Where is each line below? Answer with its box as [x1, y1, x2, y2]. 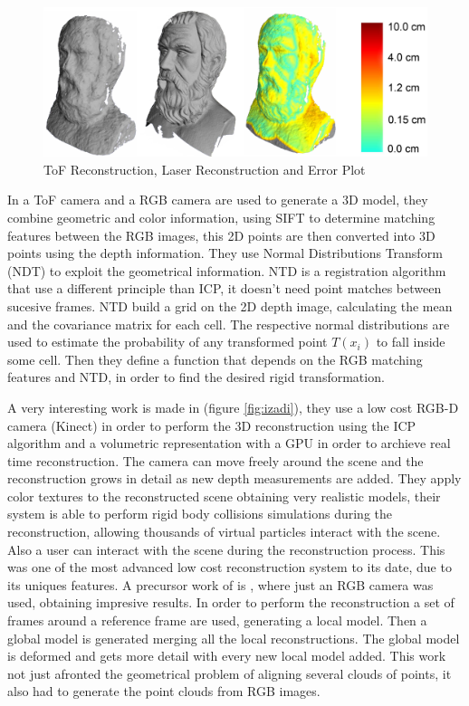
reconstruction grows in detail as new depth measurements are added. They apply [7, 469, 462, 488]
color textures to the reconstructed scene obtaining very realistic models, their [7, 486, 441, 505]
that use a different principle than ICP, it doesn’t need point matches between [7, 279, 442, 298]
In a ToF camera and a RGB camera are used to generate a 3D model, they [7, 190, 428, 209]
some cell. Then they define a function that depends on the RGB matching [7, 349, 423, 368]
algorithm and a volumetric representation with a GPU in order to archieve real [7, 434, 451, 453]
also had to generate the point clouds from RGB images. [7, 682, 321, 701]
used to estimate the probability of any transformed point [7, 332, 328, 351]
